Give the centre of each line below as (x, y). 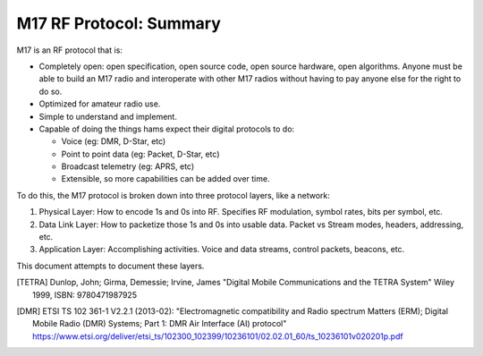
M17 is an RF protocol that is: (69, 50)
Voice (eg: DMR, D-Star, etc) (114, 141)
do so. (51, 91)
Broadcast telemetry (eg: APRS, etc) (128, 166)
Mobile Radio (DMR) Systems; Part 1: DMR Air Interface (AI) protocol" (160, 324)
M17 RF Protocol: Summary (119, 23)
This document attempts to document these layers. (110, 266)
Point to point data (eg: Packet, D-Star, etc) (140, 154)
